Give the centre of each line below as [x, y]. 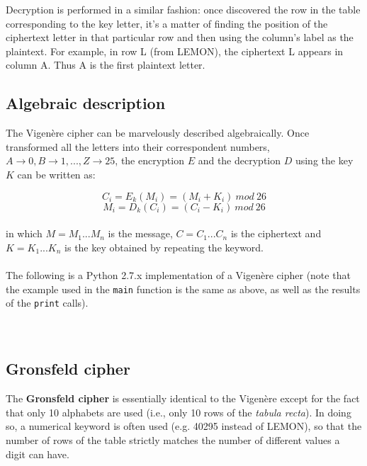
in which [24, 233]
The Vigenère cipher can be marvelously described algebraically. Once [158, 133]
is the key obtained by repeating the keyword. [164, 247]
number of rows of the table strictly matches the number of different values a [173, 440]
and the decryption [239, 160]
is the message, [140, 233]
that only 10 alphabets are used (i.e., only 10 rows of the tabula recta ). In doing [179, 412]
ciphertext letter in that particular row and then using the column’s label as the [180, 37]
